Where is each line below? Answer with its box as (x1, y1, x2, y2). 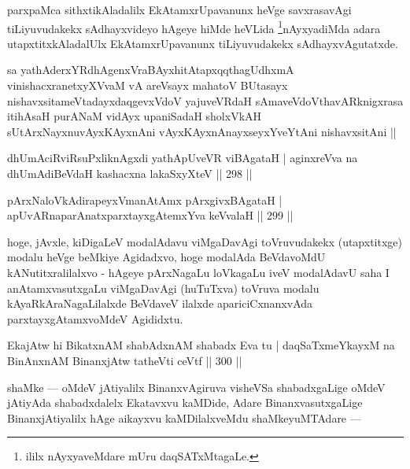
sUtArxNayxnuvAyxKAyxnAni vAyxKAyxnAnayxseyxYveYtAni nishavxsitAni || (7, 123, 397, 139)
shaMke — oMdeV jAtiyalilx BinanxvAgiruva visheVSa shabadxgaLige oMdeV (7, 379, 386, 395)
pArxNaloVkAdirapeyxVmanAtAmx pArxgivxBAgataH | (7, 191, 283, 208)
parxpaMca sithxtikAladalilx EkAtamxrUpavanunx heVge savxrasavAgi (7, 2, 352, 17)
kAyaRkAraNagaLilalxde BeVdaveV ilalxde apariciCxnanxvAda (7, 295, 313, 312)
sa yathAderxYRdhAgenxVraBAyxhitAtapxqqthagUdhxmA (7, 61, 294, 78)
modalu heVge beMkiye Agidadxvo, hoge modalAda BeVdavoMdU (7, 249, 326, 265)
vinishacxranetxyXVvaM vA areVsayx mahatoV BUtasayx (7, 77, 288, 94)
